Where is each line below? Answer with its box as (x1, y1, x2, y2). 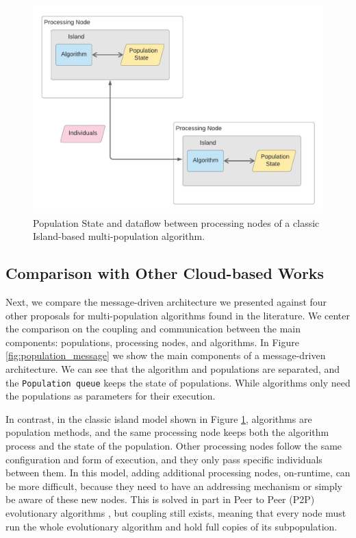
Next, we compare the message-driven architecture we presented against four (5, 295, 327, 309)
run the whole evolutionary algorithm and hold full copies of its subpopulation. (5, 519, 338, 533)
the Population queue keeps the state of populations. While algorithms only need (5, 375, 351, 389)
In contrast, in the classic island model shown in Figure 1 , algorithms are (5, 411, 312, 426)
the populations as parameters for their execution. (5, 389, 216, 403)
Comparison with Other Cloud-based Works (5, 262, 325, 284)
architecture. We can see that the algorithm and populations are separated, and (5, 362, 340, 376)
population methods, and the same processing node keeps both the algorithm (5, 425, 329, 439)
